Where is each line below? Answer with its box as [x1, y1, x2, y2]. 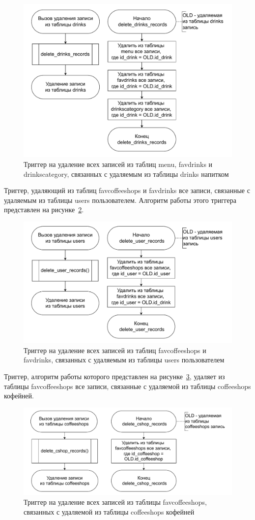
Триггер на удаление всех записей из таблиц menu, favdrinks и [24, 159, 213, 169]
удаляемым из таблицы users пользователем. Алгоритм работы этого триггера [4, 195, 237, 205]
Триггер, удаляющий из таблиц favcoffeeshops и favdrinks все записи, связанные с [4, 185, 250, 195]
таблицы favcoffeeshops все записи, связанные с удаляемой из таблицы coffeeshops [4, 381, 251, 391]
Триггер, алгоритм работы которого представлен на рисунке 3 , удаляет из [4, 371, 225, 381]
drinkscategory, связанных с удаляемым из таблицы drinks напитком [24, 168, 229, 179]
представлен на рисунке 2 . [4, 204, 84, 215]
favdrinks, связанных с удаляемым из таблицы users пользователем [24, 355, 225, 365]
